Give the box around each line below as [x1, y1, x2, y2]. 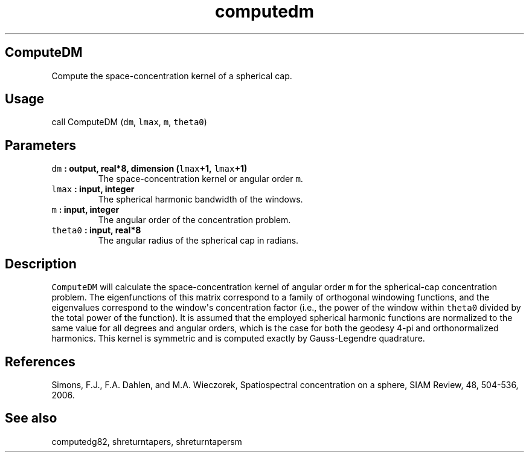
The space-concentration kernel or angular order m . [98, 173, 303, 184]
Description [5, 256, 77, 271]
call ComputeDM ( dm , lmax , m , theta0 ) [51, 117, 207, 128]
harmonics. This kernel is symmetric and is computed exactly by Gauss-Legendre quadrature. [51, 333, 425, 344]
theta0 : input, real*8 [51, 225, 141, 236]
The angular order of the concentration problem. [98, 215, 291, 225]
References [5, 354, 75, 369]
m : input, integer [51, 204, 120, 215]
